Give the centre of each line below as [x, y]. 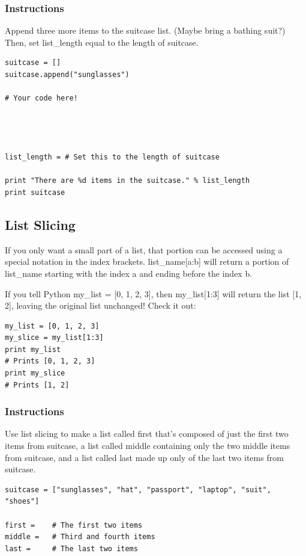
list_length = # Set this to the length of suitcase [112, 157]
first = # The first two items [74, 525]
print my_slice [35, 373]
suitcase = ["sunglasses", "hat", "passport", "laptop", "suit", [138, 490]
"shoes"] [22, 502]
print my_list [33, 349]
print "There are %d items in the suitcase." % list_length [127, 181]
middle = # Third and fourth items [80, 537]
